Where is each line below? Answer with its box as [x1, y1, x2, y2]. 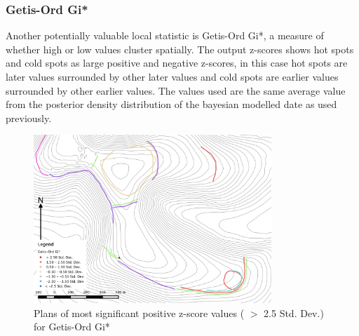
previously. [6, 110, 52, 125]
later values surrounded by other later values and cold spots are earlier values [6, 69, 339, 83]
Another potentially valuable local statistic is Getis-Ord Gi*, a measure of [6, 28, 324, 43]
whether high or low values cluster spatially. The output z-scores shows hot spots [6, 41, 354, 56]
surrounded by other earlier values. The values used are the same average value [6, 83, 346, 98]
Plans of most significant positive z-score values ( [34, 305, 245, 320]
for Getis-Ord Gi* [34, 319, 110, 334]
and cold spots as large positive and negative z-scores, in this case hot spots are [6, 55, 348, 70]
